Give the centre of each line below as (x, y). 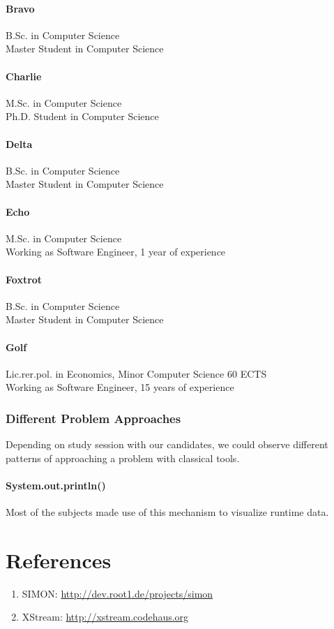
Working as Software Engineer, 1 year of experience (116, 252)
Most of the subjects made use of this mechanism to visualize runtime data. (167, 512)
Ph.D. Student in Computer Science (82, 116)
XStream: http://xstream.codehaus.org (105, 617)
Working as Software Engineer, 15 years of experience (120, 387)
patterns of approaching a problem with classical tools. (123, 458)
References (59, 560)
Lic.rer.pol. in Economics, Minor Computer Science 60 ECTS (136, 373)
